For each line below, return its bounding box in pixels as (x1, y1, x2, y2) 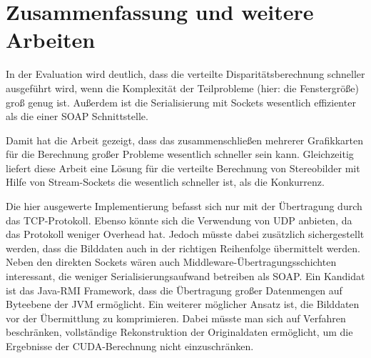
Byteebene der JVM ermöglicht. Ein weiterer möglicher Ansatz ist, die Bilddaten (6, 297, 360, 312)
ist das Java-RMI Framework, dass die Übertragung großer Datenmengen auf (6, 282, 342, 297)
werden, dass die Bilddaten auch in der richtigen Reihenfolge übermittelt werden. (6, 240, 360, 255)
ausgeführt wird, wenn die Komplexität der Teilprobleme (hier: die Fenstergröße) (6, 80, 359, 95)
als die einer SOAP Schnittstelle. (6, 109, 148, 124)
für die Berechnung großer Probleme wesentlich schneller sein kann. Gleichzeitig (6, 146, 354, 161)
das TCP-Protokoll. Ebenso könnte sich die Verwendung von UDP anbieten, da (6, 212, 352, 227)
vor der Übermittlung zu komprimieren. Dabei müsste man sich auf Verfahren (6, 310, 346, 325)
